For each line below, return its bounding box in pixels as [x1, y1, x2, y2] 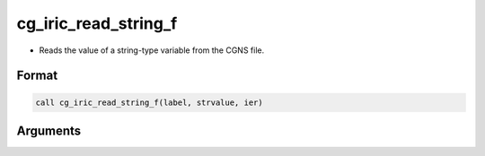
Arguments [16, 123, 82, 138]
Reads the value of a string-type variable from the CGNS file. [39, 45, 265, 56]
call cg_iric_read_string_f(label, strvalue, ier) [35, 97, 264, 108]
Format [16, 68, 58, 83]
